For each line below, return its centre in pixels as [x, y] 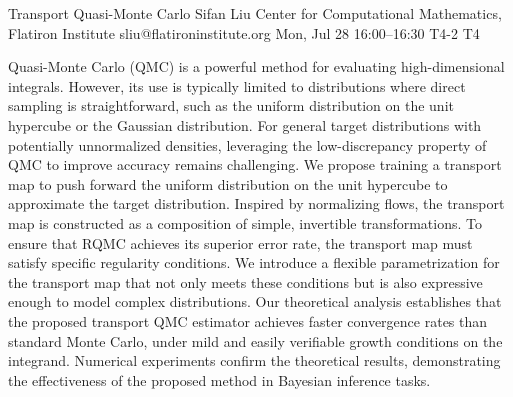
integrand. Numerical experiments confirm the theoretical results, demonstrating [254, 360]
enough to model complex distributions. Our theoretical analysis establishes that [255, 301]
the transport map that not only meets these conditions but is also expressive [245, 281]
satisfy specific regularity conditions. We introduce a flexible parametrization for [254, 262]
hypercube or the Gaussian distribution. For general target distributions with [245, 124]
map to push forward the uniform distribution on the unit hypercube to [228, 183]
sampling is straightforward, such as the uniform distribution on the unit [231, 105]
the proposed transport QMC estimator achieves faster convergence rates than [248, 320]
